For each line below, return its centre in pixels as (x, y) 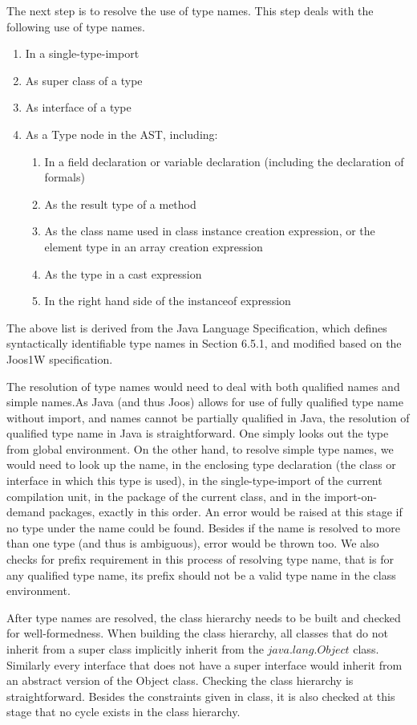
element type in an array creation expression (154, 246)
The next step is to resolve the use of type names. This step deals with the (190, 10)
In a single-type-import (82, 53)
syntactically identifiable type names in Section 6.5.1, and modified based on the (204, 343)
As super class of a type (84, 80)
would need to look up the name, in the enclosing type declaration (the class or (201, 464)
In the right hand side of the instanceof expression (168, 301)
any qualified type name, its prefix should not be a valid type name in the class (201, 574)
